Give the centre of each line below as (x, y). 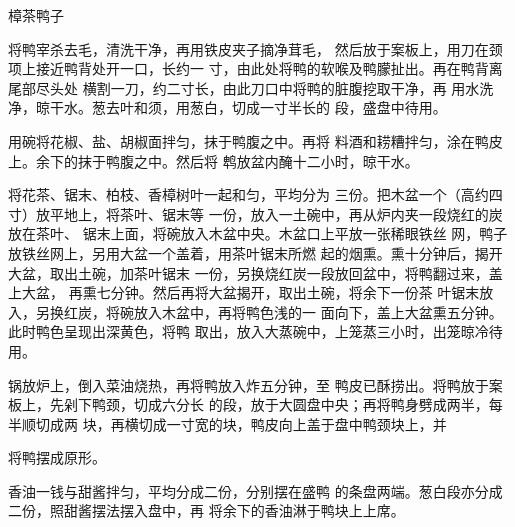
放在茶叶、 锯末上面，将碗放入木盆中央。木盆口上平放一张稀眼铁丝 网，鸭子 (258, 233)
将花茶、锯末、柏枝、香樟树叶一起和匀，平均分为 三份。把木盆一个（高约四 (255, 194)
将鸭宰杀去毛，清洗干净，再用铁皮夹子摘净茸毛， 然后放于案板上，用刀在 (248, 48)
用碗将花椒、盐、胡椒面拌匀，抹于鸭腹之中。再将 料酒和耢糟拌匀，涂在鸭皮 (255, 140)
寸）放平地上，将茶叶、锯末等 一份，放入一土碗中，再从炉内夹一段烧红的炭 (255, 213)
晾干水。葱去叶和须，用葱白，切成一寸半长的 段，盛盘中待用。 (241, 107)
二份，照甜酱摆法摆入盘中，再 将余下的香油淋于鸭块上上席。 (206, 510)
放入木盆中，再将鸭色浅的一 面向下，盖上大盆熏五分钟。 (318, 311)
